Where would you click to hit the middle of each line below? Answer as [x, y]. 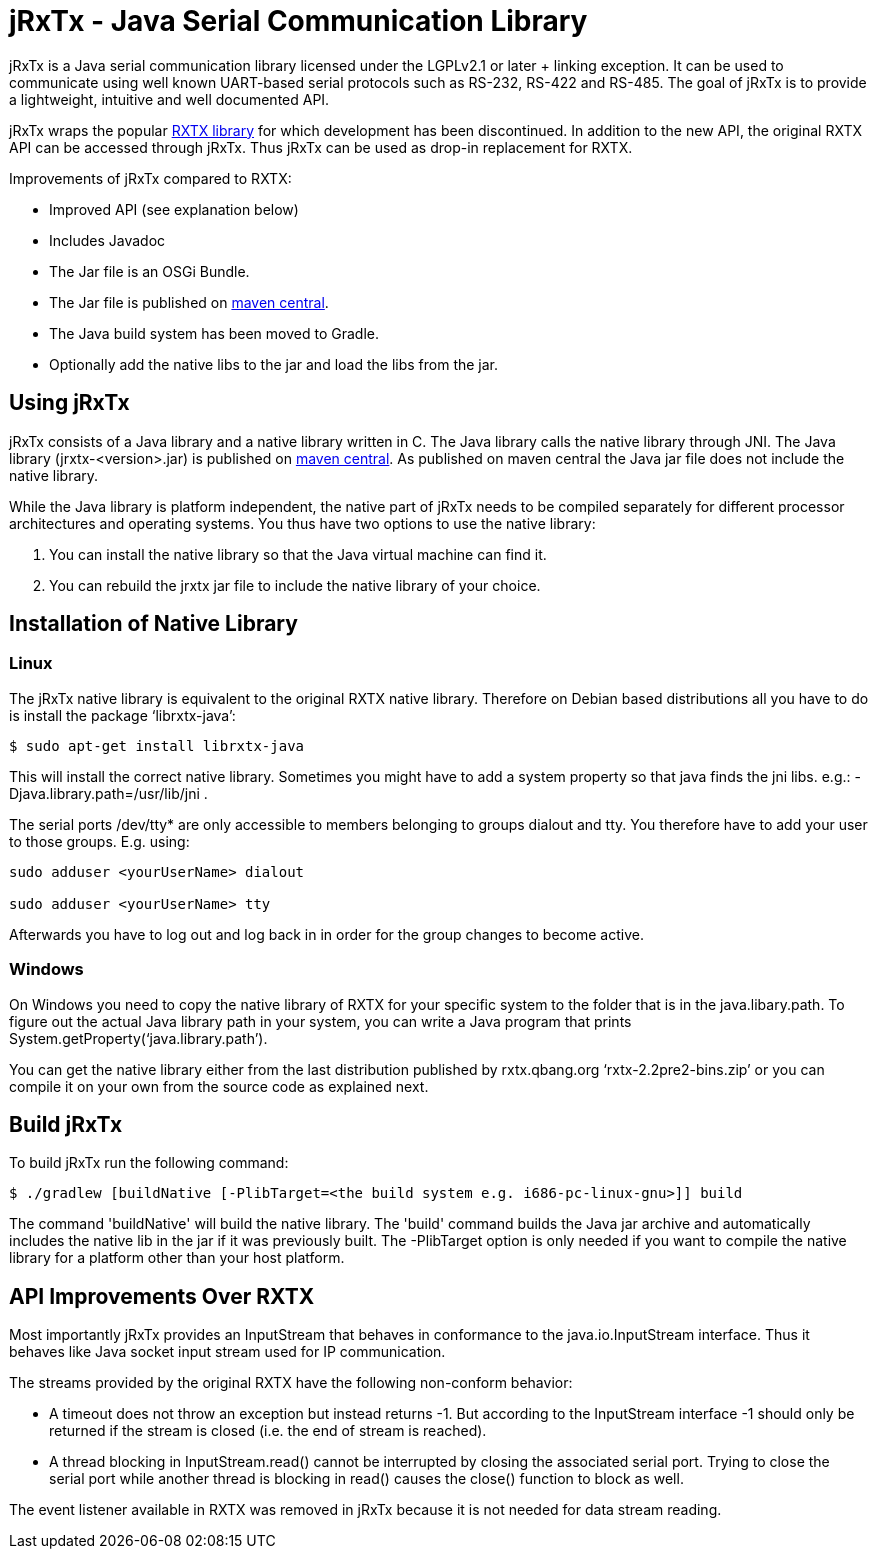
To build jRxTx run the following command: [149, 1163]
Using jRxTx [69, 403]
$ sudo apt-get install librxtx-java [157, 745]
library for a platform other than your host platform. [177, 1258]
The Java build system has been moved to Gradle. [214, 333]
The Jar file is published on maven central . [189, 302]
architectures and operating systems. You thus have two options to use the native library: [302, 523]
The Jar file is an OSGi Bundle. [149, 271]
